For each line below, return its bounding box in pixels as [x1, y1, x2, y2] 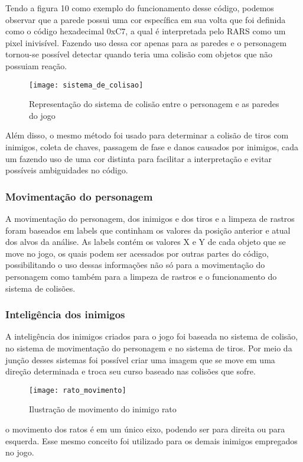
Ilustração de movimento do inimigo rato [29, 403, 177, 415]
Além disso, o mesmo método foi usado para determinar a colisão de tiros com [5, 129, 289, 141]
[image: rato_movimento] [29, 386, 126, 395]
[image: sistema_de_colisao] [29, 80, 144, 89]
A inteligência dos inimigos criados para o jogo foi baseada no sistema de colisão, [5, 330, 298, 343]
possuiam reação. [5, 59, 67, 72]
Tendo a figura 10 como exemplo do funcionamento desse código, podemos [5, 2, 274, 14]
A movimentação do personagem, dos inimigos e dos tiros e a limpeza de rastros [5, 212, 295, 224]
